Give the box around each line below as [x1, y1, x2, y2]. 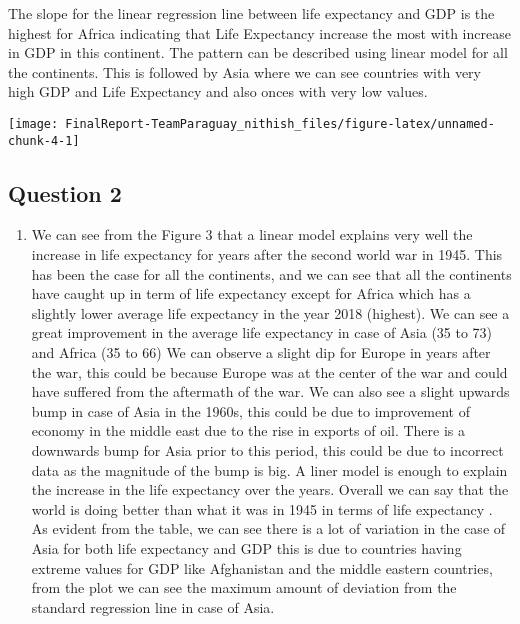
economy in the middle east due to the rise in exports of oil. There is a [31, 420, 466, 441]
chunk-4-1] [8, 133, 80, 148]
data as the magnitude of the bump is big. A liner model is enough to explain [31, 459, 508, 480]
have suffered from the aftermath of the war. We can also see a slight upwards [31, 381, 510, 402]
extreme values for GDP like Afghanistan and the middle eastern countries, [31, 557, 493, 578]
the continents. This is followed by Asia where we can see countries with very [8, 61, 482, 82]
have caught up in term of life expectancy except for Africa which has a [31, 283, 471, 304]
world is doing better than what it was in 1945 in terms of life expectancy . [31, 498, 493, 519]
